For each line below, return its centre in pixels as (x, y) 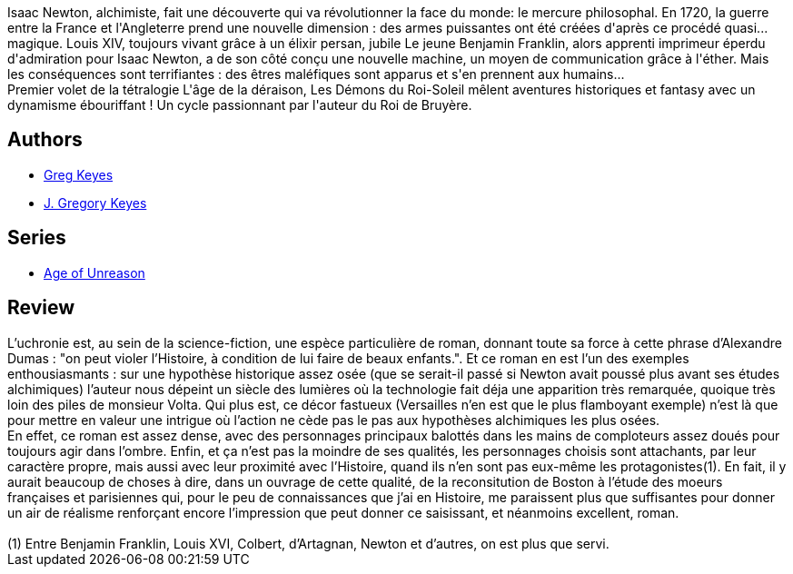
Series (37, 238)
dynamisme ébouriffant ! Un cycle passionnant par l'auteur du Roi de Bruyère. (240, 105)
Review (41, 308)
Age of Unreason (94, 272)
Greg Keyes (79, 174)
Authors (45, 140)
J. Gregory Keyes (95, 203)
